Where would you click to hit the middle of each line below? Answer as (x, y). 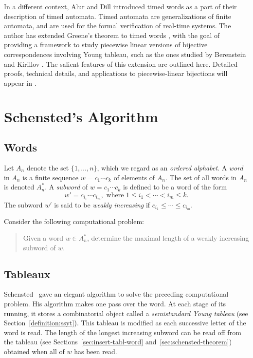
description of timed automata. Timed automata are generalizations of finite (117, 16)
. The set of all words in (201, 177)
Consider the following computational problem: (74, 221)
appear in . (20, 83)
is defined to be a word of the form (175, 187)
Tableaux (27, 273)
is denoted (19, 187)
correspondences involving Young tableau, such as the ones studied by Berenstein (125, 54)
